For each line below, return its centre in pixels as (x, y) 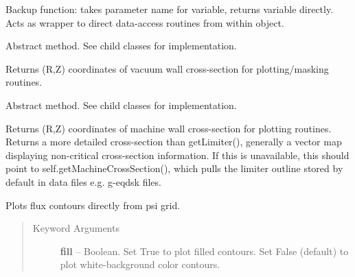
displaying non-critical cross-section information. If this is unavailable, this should (177, 155)
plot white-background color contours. (140, 264)
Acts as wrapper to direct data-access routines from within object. (145, 22)
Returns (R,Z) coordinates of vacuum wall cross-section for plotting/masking (167, 68)
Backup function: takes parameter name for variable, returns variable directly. (170, 9)
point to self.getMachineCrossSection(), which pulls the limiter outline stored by (174, 168)
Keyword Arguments (76, 228)
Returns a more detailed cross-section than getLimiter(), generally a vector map (174, 142)
